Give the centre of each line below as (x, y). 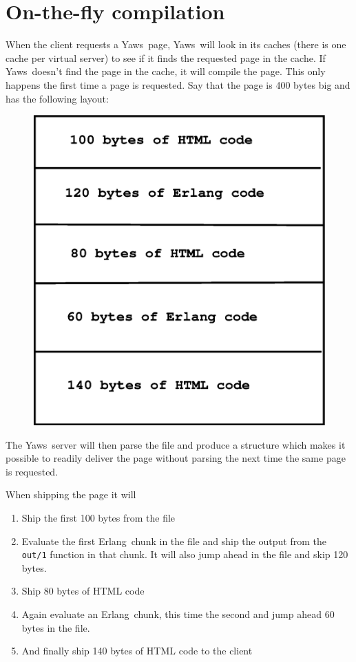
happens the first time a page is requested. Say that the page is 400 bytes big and (178, 84)
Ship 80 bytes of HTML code (83, 591)
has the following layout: (57, 98)
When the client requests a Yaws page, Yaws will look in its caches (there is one (176, 44)
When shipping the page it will (71, 494)
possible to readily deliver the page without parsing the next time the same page (176, 458)
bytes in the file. (56, 627)
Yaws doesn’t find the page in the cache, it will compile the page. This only (166, 71)
